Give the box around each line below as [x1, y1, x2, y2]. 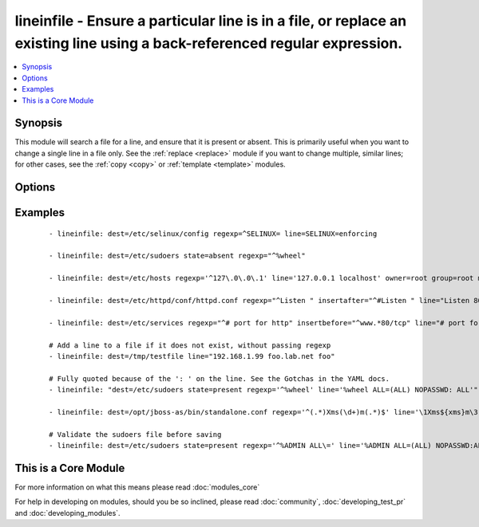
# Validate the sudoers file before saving [49, 430, 222, 439]
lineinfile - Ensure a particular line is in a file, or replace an [14, 12, 407, 29]
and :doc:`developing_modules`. [14, 508, 121, 517]
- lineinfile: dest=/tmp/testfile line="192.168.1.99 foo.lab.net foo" [49, 352, 335, 360]
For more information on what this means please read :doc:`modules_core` [14, 482, 260, 492]
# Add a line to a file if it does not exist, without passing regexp [49, 340, 331, 350]
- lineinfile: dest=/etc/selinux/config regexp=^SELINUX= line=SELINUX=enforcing [49, 229, 378, 238]
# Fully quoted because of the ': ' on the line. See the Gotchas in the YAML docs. [49, 374, 390, 383]
